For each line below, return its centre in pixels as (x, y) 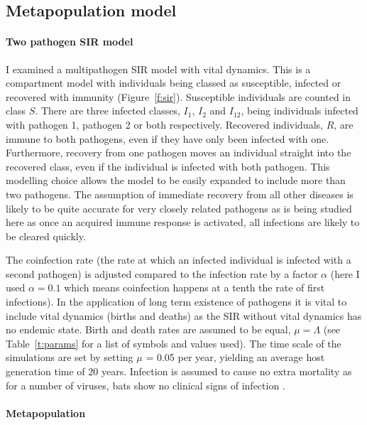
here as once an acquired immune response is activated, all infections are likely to (183, 222)
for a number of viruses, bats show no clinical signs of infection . (146, 385)
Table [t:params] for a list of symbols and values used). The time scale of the (174, 343)
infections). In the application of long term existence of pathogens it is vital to (176, 302)
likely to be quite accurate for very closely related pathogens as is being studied (179, 208)
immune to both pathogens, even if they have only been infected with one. (168, 138)
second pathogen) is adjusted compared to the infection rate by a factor (162, 273)
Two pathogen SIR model (70, 42)
